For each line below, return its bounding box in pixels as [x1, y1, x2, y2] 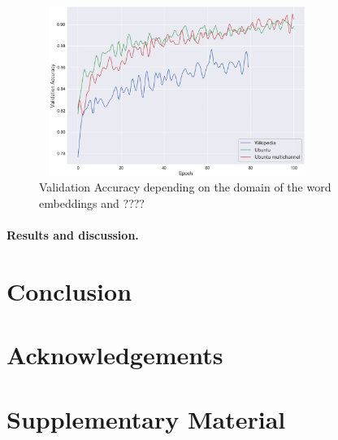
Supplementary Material [6, 402, 286, 435]
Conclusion [6, 275, 132, 308]
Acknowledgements [6, 338, 223, 372]
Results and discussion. [6, 227, 139, 244]
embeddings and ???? [39, 195, 145, 212]
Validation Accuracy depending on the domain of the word [39, 178, 331, 196]
